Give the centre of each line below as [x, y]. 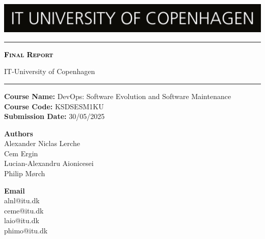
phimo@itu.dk [26, 231]
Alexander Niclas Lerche [42, 143]
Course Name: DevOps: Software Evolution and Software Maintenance [118, 96]
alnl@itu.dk [22, 200]
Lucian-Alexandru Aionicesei [49, 163]
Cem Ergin [21, 153]
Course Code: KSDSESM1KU [54, 106]
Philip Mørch [25, 173]
